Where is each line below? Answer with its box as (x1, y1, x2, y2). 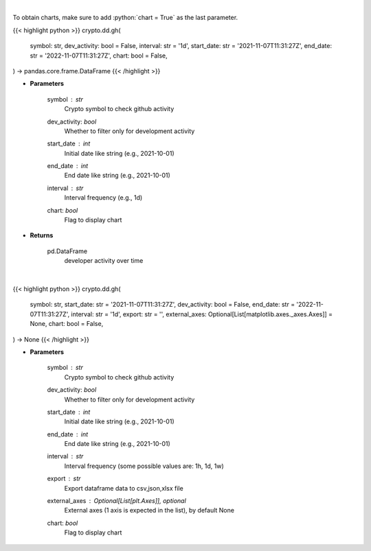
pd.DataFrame (47, 247, 88, 255)
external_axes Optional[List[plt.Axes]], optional (47, 497, 187, 505)
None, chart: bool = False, (30, 320, 104, 328)
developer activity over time (64, 257, 144, 265)
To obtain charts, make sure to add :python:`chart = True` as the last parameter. (12, 14, 238, 22)
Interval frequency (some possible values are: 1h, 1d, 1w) (64, 462, 225, 470)
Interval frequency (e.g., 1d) (64, 194, 143, 202)
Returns (30, 231, 54, 239)
